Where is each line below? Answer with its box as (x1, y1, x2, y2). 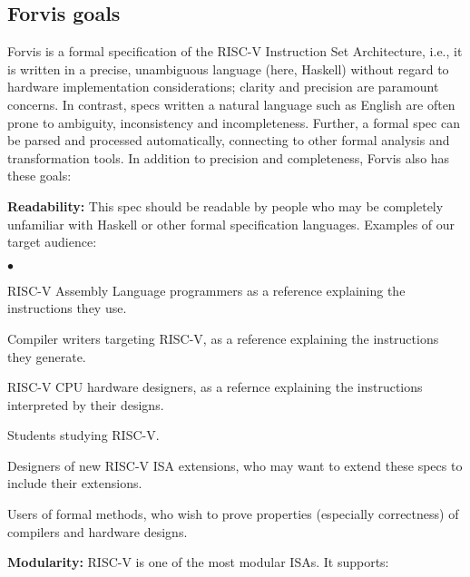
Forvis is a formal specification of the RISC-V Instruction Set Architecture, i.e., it (7, 42, 463, 61)
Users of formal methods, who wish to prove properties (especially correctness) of (7, 504, 459, 523)
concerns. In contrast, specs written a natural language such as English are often (7, 94, 455, 113)
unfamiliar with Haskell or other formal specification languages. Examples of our (7, 214, 455, 233)
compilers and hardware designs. (7, 522, 188, 541)
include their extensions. (7, 474, 142, 493)
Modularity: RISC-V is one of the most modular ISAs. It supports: (7, 553, 389, 572)
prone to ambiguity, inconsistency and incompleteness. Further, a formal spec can (7, 112, 460, 132)
